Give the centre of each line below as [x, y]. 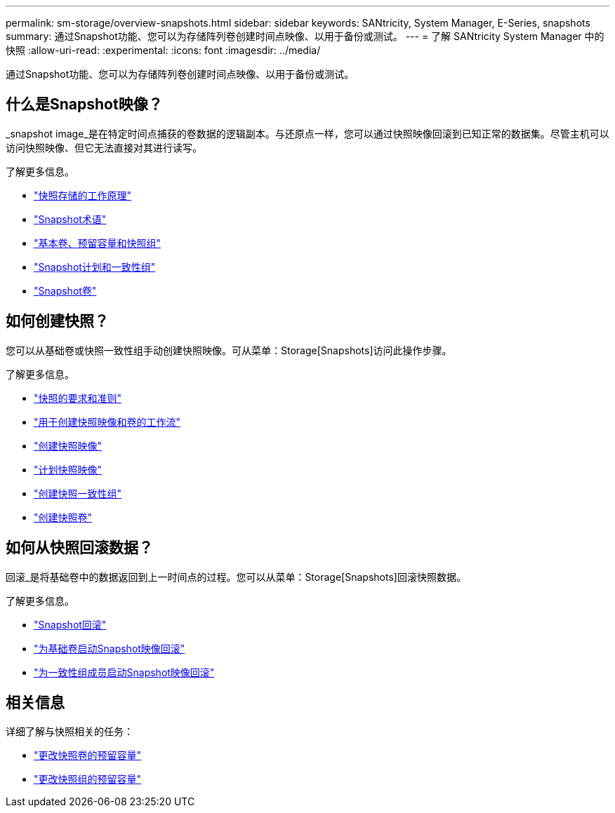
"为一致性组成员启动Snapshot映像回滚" [124, 672]
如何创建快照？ [57, 321]
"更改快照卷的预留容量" [88, 755]
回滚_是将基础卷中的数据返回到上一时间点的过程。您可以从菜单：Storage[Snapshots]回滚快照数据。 [236, 577]
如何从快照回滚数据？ [79, 548]
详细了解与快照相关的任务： [70, 732]
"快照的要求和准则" [78, 398]
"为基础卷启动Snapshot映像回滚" [110, 648]
